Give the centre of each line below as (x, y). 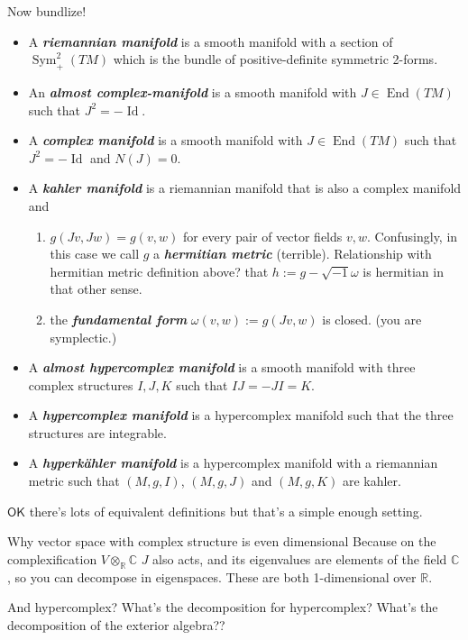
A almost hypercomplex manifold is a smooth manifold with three (222, 367)
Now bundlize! (47, 11)
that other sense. (96, 289)
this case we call (95, 254)
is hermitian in (403, 271)
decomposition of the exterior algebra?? (116, 624)
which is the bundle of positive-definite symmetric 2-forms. (275, 59)
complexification (52, 558)
